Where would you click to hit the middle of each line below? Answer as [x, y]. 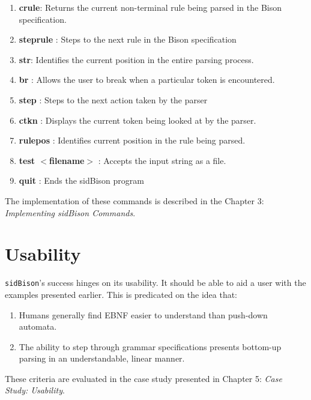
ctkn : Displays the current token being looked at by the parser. [137, 120]
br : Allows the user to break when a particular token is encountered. [147, 80]
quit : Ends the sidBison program [81, 180]
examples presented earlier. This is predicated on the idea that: [121, 294]
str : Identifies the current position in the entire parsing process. [136, 59]
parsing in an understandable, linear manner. [102, 358]
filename [67, 160]
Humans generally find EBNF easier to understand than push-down [143, 314]
